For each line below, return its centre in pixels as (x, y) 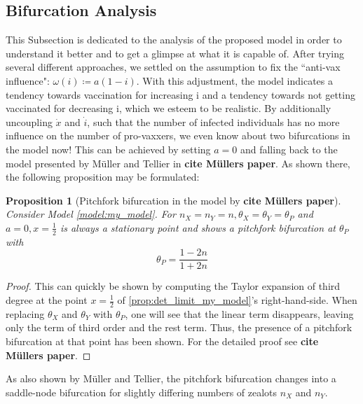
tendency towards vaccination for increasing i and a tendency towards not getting (180, 94)
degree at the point (47, 300)
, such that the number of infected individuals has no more (213, 121)
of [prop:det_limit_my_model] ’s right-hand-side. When (237, 300)
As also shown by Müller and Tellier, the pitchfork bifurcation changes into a (171, 378)
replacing (25, 313)
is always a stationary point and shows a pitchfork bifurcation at (198, 227)
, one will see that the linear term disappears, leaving (239, 313)
